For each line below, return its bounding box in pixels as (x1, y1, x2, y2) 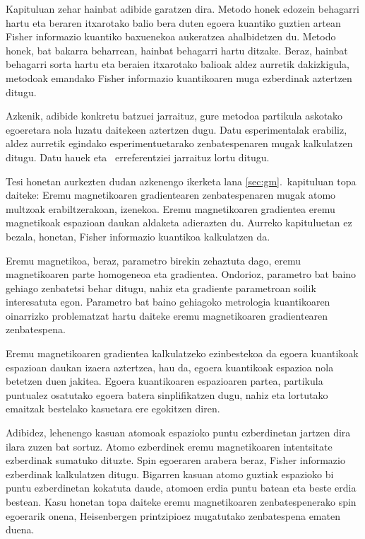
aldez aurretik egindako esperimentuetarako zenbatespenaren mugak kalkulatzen (6, 136, 353, 151)
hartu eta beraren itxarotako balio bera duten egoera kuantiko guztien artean (6, 15, 341, 30)
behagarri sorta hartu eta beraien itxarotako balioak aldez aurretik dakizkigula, (6, 57, 349, 71)
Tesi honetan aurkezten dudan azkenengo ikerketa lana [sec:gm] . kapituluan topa (6, 173, 357, 188)
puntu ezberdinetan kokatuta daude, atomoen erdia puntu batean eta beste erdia (6, 480, 357, 495)
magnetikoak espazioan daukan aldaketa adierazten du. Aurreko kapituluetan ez (6, 215, 352, 230)
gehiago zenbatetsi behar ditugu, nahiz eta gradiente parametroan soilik (6, 280, 316, 295)
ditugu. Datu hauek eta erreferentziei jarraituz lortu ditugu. (6, 149, 270, 164)
